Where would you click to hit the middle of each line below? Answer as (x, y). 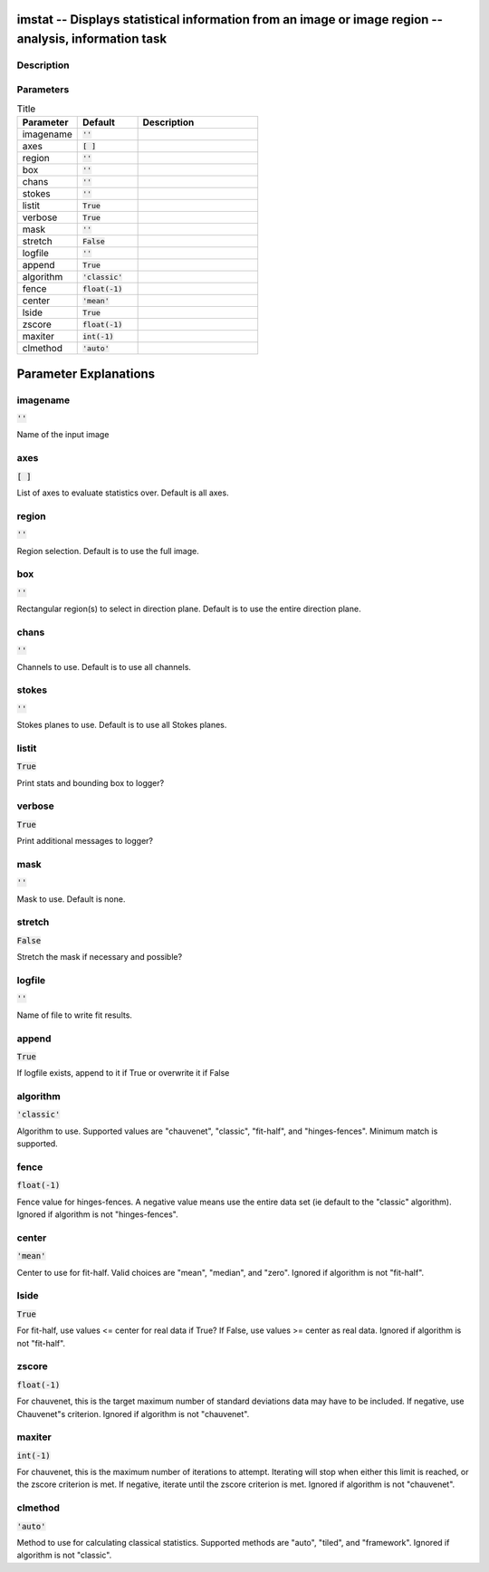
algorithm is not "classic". (64, 1555)
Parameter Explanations (86, 374)
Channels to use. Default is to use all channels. (104, 666)
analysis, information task (92, 39)
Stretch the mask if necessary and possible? (100, 957)
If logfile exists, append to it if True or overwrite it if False (123, 1073)
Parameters (43, 89)
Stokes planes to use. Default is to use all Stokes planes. (122, 725)
